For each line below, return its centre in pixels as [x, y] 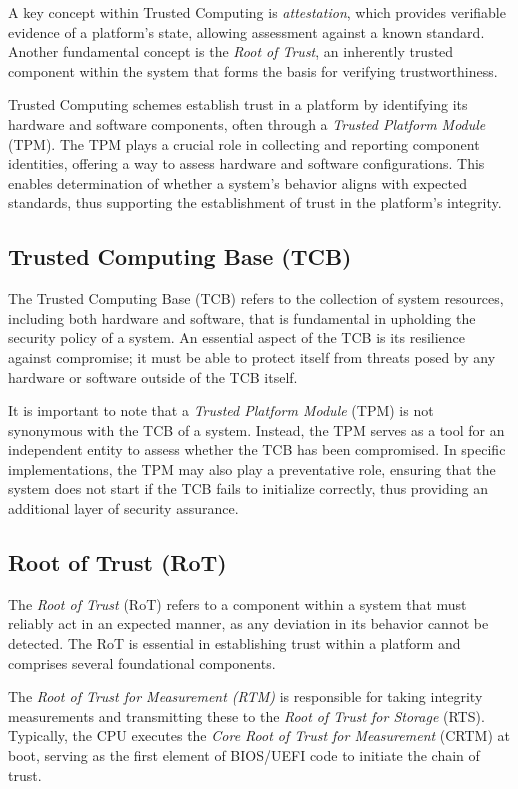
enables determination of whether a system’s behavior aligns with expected [237, 182]
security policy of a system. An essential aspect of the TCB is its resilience [237, 337]
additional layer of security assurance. [123, 508]
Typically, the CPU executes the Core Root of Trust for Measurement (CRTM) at [259, 735]
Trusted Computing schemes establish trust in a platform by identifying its [238, 104]
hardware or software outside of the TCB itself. [153, 376]
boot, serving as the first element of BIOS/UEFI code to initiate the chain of [244, 755]
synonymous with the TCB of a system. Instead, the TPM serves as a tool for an [256, 429]
